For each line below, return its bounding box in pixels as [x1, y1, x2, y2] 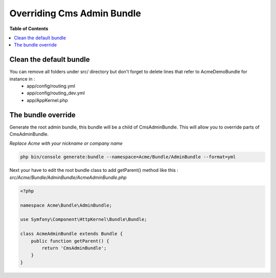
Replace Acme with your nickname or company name [9, 140, 123, 146]
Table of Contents [9, 26, 49, 32]
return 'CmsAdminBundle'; [41, 245, 107, 251]
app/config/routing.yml [27, 83, 76, 89]
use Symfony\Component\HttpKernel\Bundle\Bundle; [20, 217, 147, 222]
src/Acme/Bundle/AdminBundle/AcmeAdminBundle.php [9, 174, 127, 181]
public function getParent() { [31, 238, 109, 244]
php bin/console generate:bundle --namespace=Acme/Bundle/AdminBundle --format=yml [20, 154, 236, 160]
